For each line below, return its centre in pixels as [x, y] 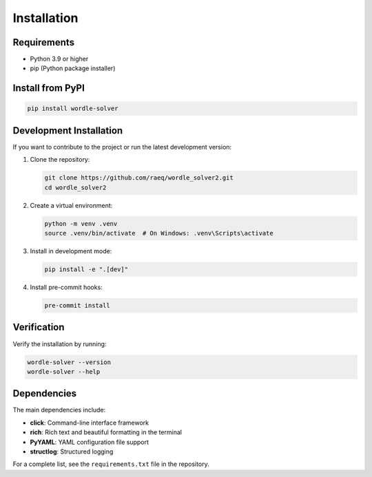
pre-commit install [77, 306]
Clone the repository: [60, 160]
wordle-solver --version [69, 362]
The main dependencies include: [59, 410]
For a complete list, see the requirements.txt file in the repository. [111, 464]
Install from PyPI [49, 88]
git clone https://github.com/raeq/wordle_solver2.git [139, 178]
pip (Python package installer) [73, 68]
